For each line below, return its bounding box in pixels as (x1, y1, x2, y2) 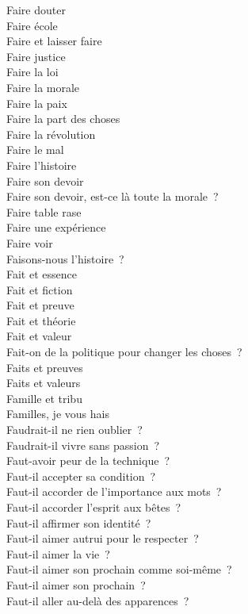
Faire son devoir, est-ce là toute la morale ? (6, 188, 219, 205)
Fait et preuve (6, 297, 74, 313)
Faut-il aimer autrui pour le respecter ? (6, 530, 199, 547)
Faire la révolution (6, 125, 96, 142)
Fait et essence (6, 266, 77, 282)
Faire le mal (6, 141, 64, 158)
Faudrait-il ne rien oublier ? (6, 421, 143, 438)
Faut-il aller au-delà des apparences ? (6, 592, 189, 608)
